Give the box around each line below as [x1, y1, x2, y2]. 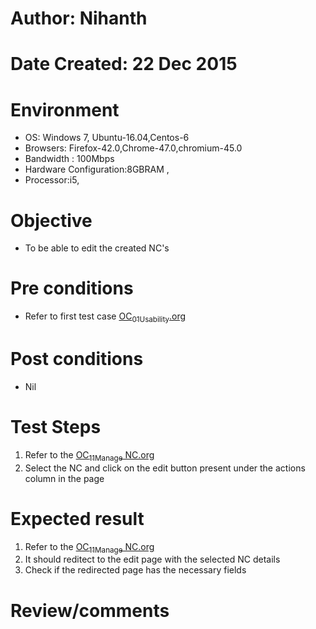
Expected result [10, 507, 145, 530]
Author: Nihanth [10, 7, 148, 30]
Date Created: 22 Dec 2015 [10, 53, 238, 76]
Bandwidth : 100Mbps [24, 153, 115, 165]
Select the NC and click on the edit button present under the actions [24, 462, 306, 474]
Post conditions [10, 348, 144, 371]
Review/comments [10, 599, 170, 622]
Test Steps [10, 416, 102, 439]
